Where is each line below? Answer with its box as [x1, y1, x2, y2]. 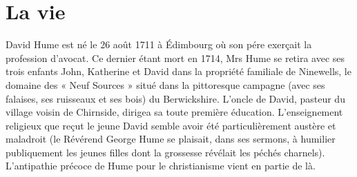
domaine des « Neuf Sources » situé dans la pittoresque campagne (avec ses [6, 77, 325, 92]
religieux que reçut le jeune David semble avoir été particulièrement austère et [6, 118, 336, 132]
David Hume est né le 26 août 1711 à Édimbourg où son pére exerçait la [6, 37, 312, 52]
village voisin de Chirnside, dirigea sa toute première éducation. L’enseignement [6, 105, 343, 119]
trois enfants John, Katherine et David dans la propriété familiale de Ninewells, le [6, 64, 351, 79]
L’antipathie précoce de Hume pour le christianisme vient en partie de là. [6, 158, 316, 173]
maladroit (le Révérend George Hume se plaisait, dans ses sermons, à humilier [6, 132, 336, 146]
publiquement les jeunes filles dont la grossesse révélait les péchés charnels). [6, 145, 325, 159]
